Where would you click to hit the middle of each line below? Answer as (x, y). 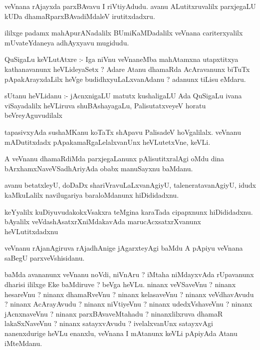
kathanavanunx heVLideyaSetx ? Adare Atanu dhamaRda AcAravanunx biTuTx (127, 69)
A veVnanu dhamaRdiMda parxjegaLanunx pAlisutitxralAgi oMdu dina (115, 159)
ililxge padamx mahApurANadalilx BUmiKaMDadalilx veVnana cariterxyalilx (124, 33)
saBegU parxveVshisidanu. (45, 257)
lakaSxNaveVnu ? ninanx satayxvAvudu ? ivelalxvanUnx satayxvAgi (109, 323)
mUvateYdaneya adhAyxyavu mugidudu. (67, 42)
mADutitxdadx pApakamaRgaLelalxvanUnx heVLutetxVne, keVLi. (108, 142)
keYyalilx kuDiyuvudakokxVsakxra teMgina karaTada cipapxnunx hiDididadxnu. (129, 211)
